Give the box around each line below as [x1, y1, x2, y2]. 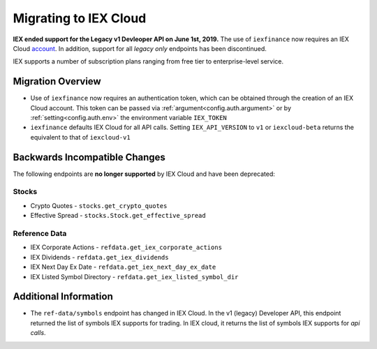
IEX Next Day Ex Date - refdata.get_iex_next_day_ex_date [30, 262, 216, 272]
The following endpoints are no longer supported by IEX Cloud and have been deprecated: [13, 170, 276, 178]
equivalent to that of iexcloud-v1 [30, 133, 131, 141]
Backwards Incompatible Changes [13, 151, 165, 163]
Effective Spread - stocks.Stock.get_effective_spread [30, 211, 206, 220]
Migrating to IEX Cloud [13, 10, 147, 26]
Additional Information [13, 290, 113, 303]
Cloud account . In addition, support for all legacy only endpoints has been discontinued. [13, 44, 267, 52]
